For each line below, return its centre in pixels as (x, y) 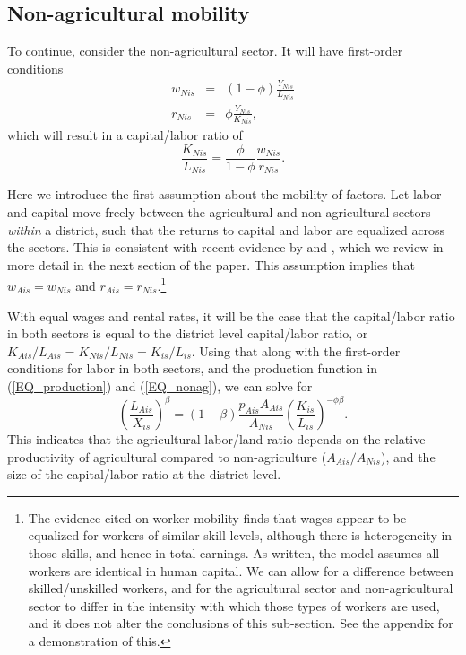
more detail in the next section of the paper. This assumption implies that (211, 264)
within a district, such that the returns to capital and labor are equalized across (226, 229)
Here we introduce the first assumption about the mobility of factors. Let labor (224, 194)
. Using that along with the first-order (296, 350)
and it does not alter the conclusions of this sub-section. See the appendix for (241, 623)
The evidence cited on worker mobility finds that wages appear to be (217, 517)
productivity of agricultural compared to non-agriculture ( (167, 456)
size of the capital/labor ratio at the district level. (144, 474)
